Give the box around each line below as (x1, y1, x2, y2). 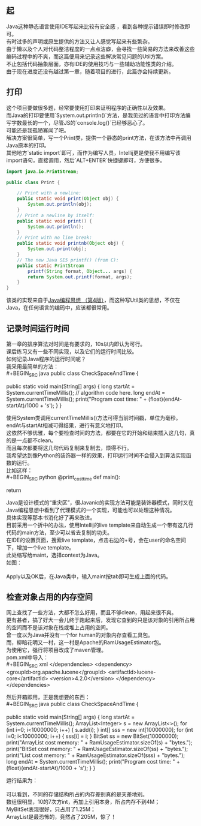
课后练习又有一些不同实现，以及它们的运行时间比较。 (6, 347, 138, 355)
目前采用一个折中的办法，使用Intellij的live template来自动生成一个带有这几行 (6, 521, 193, 528)
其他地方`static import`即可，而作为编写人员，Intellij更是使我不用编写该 (6, 149, 181, 156)
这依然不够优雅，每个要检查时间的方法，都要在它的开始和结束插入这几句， (6, 429, 190, 436)
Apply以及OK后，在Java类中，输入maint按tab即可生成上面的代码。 (6, 572, 172, 580)
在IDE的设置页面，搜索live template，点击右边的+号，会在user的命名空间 (6, 536, 187, 543)
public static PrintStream (17, 263, 84, 269)
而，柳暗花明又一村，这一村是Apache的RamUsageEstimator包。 (6, 639, 165, 646)
